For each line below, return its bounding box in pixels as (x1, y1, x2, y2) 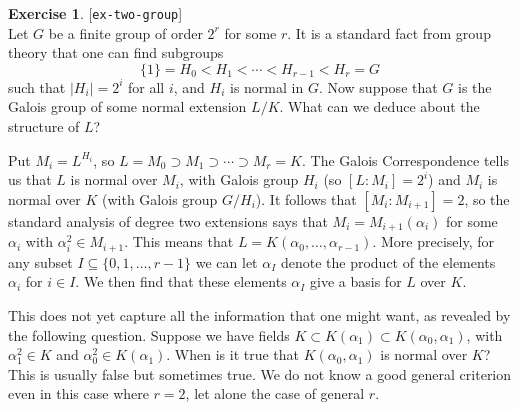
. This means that (124, 231, 234, 252)
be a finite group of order (48, 22, 203, 43)
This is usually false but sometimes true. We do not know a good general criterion (8, 363, 512, 384)
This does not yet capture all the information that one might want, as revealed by (8, 304, 511, 325)
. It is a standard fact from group (287, 22, 491, 43)
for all (128, 76, 165, 97)
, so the (464, 188, 510, 209)
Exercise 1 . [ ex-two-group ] (8, 3, 183, 23)
